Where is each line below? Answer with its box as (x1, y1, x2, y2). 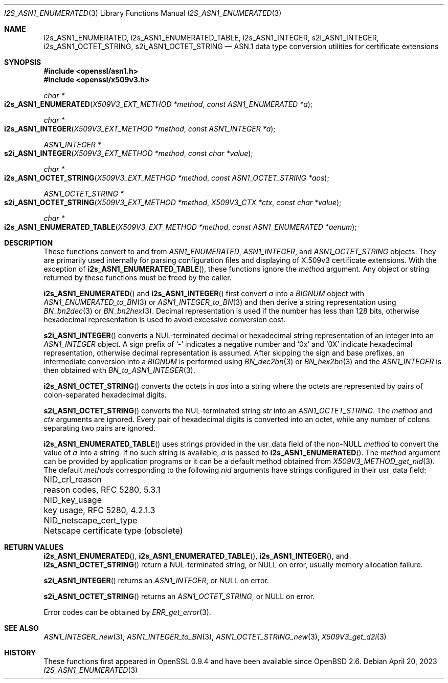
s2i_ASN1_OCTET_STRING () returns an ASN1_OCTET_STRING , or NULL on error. (43, 592, 315, 601)
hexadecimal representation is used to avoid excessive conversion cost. (43, 315, 286, 324)
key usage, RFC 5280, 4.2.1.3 (43, 505, 155, 515)
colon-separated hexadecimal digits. (43, 390, 167, 399)
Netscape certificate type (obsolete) (43, 525, 183, 536)
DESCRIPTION (4, 238, 53, 247)
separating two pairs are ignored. (43, 424, 155, 432)
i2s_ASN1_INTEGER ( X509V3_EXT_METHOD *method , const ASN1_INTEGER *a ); (4, 124, 276, 133)
